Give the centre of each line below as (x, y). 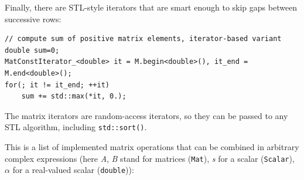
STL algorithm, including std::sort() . (76, 127)
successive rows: (33, 18)
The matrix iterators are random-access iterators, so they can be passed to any (146, 115)
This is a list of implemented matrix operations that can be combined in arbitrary (152, 147)
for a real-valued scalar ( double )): (73, 170)
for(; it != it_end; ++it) (57, 85)
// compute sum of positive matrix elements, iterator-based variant (143, 39)
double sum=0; (32, 50)
